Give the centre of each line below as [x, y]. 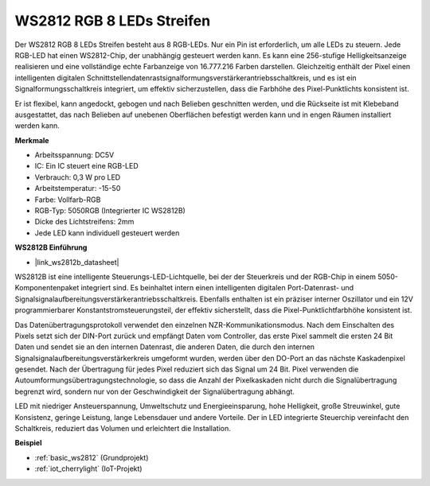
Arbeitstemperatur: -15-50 [78, 189]
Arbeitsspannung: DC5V [74, 155]
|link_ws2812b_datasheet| [77, 262]
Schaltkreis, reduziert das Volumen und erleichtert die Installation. [123, 429]
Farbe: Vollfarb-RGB [68, 200]
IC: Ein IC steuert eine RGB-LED [86, 166]
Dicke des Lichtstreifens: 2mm [84, 222]
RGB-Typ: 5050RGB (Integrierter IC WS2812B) [110, 211]
